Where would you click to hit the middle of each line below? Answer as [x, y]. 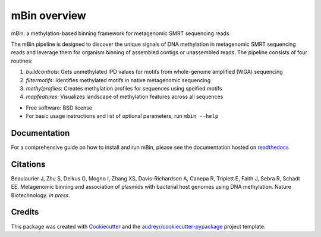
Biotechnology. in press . [41, 195]
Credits [25, 212]
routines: [22, 61]
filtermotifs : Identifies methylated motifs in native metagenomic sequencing [118, 80]
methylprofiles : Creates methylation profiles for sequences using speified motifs [124, 88]
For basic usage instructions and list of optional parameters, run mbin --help [122, 116]
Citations [28, 164]
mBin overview [48, 15]
